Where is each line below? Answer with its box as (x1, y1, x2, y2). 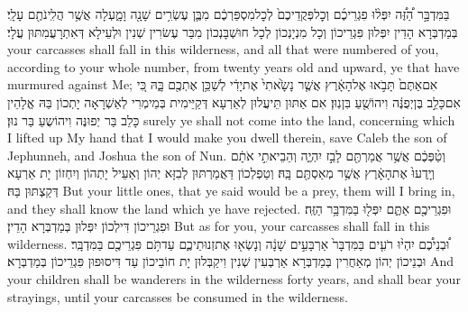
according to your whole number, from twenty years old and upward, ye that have (7, 57, 460, 76)
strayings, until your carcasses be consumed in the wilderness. (7, 287, 348, 306)
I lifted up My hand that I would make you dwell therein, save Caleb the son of (7, 128, 447, 147)
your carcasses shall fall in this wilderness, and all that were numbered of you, (7, 40, 439, 59)
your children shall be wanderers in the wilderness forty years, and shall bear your (7, 269, 461, 288)
